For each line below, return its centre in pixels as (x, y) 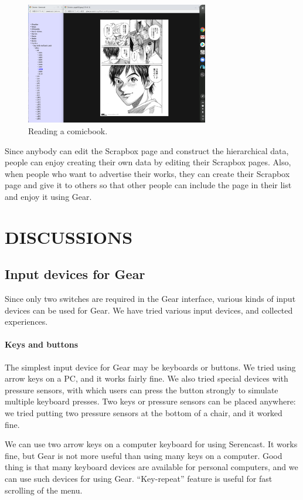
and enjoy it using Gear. (48, 196)
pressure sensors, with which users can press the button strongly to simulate (142, 390)
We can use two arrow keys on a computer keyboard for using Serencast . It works (151, 444)
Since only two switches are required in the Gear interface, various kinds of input (150, 299)
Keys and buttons (42, 344)
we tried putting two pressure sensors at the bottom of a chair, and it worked (144, 413)
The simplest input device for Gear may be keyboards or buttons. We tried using (150, 367)
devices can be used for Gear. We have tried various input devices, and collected (149, 310)
